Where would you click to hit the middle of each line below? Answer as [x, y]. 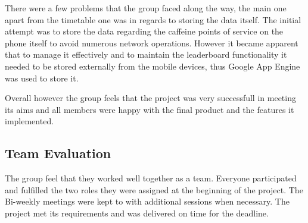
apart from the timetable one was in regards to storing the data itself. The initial [153, 19]
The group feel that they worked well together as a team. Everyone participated [151, 178]
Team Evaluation [58, 153]
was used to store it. [42, 78]
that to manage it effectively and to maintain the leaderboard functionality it [146, 54]
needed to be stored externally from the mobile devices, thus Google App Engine [153, 66]
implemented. [29, 121]
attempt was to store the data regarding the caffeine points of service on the [144, 31]
